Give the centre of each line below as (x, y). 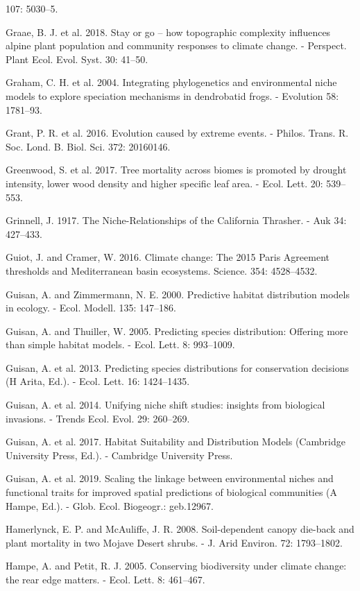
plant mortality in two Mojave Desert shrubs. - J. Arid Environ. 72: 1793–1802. (174, 542)
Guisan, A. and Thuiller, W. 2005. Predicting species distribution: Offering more (177, 331)
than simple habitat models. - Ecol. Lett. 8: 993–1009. (120, 344)
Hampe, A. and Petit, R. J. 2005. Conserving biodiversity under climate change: (176, 566)
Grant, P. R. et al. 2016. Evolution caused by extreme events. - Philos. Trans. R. (177, 133)
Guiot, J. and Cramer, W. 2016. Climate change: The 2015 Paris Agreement (168, 257)
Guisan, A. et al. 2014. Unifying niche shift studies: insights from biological (165, 405)
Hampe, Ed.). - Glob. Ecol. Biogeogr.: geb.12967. (110, 505)
